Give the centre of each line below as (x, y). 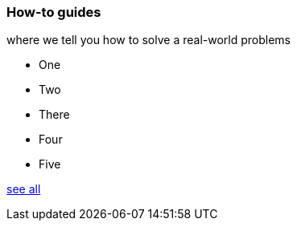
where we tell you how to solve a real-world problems (148, 40)
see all (24, 189)
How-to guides (54, 12)
